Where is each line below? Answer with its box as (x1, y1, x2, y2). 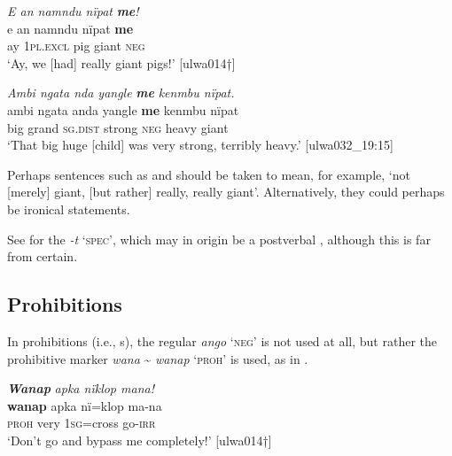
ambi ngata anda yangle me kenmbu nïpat (7, 100, 239, 119)
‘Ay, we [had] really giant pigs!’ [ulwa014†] (7, 53, 236, 72)
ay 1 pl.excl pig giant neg (7, 36, 145, 55)
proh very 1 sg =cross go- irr (7, 413, 156, 432)
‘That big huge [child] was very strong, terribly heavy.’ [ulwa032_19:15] (7, 135, 394, 154)
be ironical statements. (7, 199, 130, 218)
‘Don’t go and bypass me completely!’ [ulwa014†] (7, 430, 272, 449)
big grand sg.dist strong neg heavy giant (7, 118, 229, 136)
